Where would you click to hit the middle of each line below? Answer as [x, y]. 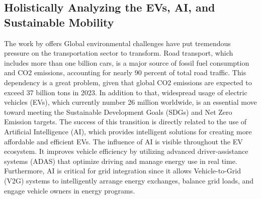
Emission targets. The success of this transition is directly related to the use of [125, 122]
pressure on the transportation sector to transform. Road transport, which [119, 53]
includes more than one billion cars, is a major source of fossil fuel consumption [127, 62]
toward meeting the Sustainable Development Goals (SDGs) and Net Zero [118, 112]
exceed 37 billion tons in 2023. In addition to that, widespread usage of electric [126, 92]
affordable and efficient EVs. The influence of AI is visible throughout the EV [123, 141]
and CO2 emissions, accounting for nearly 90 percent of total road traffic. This [125, 72]
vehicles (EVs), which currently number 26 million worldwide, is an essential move [130, 102]
